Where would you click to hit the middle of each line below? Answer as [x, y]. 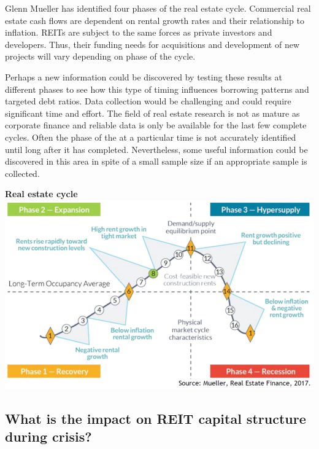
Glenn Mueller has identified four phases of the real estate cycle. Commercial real [158, 8]
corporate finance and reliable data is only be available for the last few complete [156, 125]
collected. [22, 173]
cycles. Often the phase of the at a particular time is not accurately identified [151, 137]
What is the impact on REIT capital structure [156, 419]
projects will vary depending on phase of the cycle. [100, 56]
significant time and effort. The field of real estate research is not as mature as [152, 113]
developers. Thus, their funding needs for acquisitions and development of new [152, 44]
